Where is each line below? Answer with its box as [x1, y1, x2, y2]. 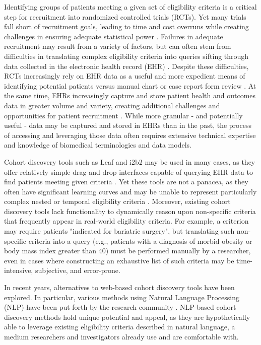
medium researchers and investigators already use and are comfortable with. [4, 331, 239, 341]
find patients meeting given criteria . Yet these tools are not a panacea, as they [4, 176, 248, 187]
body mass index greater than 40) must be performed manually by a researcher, [4, 245, 251, 256]
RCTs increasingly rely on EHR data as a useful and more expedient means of [4, 71, 245, 81]
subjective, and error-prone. [35, 265, 120, 275]
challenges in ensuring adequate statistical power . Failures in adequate [4, 31, 223, 41]
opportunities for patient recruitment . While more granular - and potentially [4, 110, 243, 120]
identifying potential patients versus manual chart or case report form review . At [4, 80, 256, 91]
